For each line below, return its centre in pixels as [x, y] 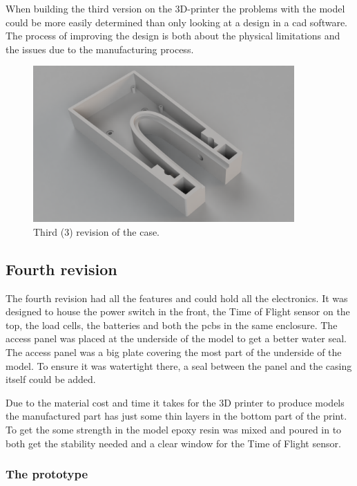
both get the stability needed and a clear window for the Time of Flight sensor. [173, 443]
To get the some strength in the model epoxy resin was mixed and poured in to [174, 429]
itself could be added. [51, 379]
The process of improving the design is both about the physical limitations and [173, 36]
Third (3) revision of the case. [97, 231]
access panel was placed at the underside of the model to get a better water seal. [176, 338]
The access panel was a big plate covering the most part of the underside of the [174, 352]
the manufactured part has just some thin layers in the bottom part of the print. [176, 416]
